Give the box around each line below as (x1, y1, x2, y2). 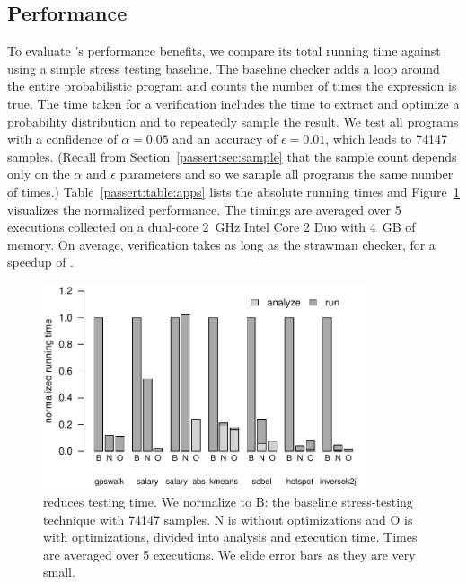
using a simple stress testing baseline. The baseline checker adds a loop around (7, 58, 440, 77)
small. (43, 562, 75, 581)
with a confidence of (7, 129, 118, 148)
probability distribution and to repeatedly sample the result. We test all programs (7, 111, 459, 130)
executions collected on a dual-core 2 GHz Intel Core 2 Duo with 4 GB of (7, 217, 416, 236)
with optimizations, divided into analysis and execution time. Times (43, 527, 418, 546)
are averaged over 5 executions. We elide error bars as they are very (43, 544, 416, 563)
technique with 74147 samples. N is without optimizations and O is (43, 509, 413, 528)
